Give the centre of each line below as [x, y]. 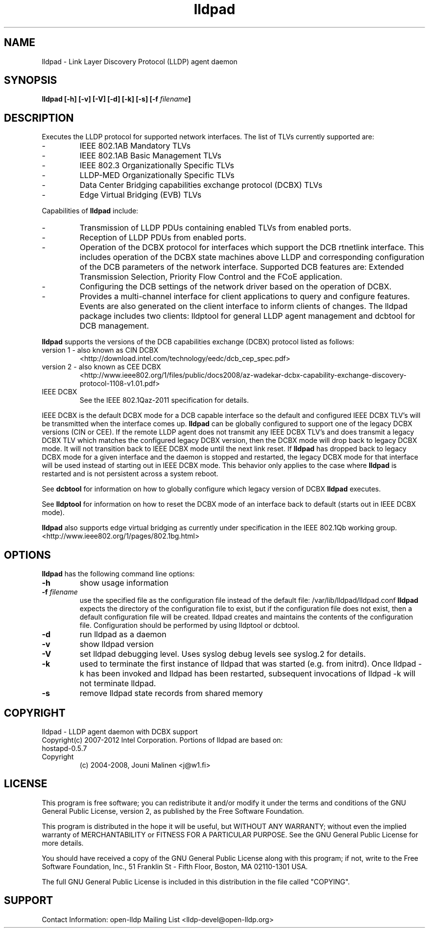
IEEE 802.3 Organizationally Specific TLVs [157, 166]
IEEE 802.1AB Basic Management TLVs [150, 156]
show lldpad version [117, 644]
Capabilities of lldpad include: [90, 211]
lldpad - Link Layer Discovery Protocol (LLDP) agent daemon [140, 61]
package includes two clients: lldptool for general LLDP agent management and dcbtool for [247, 316]
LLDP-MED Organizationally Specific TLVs [157, 175]
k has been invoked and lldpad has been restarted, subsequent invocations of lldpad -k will [248, 674]
